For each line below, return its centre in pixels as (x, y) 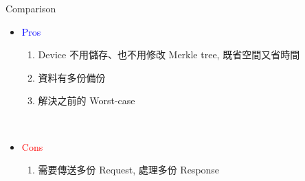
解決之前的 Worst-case (87, 100)
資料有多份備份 (72, 77)
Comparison (31, 8)
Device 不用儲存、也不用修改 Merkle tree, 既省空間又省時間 (169, 55)
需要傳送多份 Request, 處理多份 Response (129, 170)
